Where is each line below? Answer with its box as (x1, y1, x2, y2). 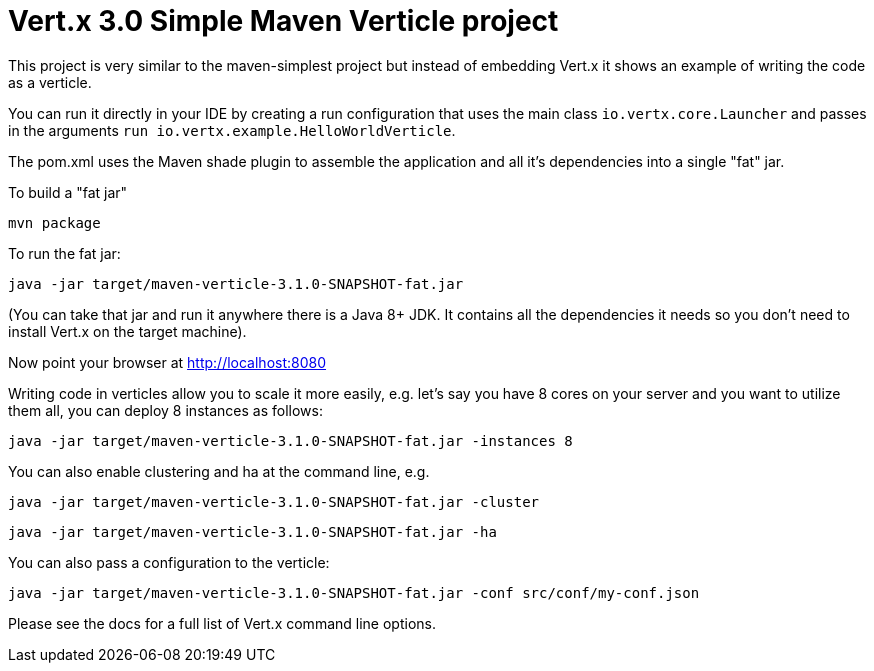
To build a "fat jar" (8, 183, 128, 201)
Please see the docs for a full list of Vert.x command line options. (8, 614, 436, 632)
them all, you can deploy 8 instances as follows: (8, 401, 323, 419)
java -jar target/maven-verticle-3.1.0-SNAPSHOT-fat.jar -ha (8, 523, 497, 540)
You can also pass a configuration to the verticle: (8, 553, 330, 571)
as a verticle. (8, 73, 92, 91)
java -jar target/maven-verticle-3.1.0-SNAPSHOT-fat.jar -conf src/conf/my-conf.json (8, 584, 700, 601)
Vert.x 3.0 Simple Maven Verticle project (8, 4, 559, 38)
